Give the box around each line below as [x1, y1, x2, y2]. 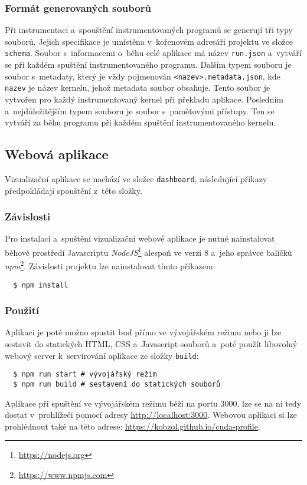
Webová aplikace [5, 145, 109, 163]
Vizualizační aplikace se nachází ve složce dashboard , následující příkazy [5, 172, 267, 184]
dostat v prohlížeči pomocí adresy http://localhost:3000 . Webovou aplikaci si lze [5, 408, 297, 421]
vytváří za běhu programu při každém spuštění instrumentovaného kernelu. [5, 116, 276, 128]
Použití [5, 303, 40, 318]
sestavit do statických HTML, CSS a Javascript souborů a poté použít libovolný [5, 337, 298, 349]
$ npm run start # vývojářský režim [13, 370, 157, 379]
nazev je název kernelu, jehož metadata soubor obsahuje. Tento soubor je [5, 81, 270, 94]
